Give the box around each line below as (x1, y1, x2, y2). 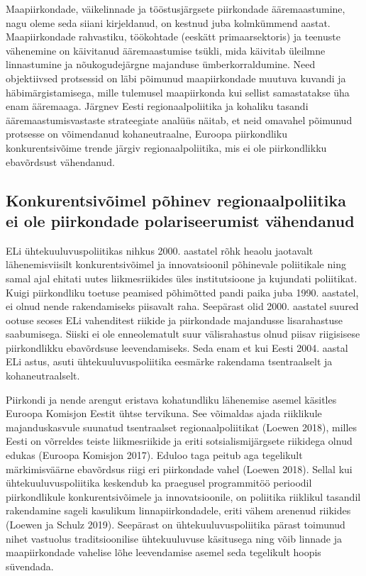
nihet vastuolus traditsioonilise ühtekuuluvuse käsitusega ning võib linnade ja (6, 531, 342, 545)
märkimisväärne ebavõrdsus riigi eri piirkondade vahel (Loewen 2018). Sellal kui (6, 461, 353, 476)
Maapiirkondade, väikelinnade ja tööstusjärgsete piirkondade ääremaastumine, (6, 1, 345, 16)
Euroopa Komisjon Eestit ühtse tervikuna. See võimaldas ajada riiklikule (6, 406, 322, 421)
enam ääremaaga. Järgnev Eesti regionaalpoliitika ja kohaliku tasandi (6, 99, 309, 113)
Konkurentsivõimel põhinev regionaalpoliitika (6, 189, 346, 211)
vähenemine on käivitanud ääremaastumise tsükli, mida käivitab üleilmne (6, 43, 326, 57)
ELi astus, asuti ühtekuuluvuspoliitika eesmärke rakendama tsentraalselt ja (6, 354, 333, 369)
